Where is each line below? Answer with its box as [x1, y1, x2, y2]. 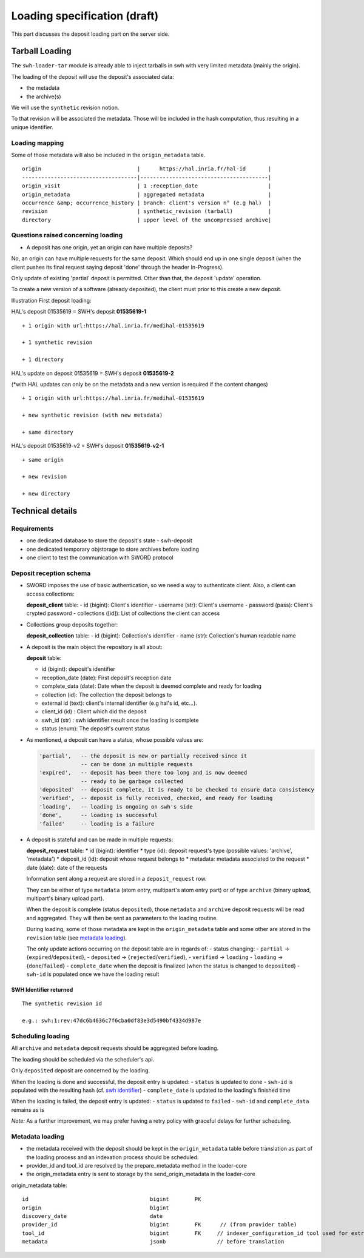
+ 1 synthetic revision [22, 339, 93, 346]
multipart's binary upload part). [26, 895, 104, 902]
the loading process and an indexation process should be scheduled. [26, 1153, 199, 1161]
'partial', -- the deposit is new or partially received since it [39, 752, 248, 759]
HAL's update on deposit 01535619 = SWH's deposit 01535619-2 [11, 369, 174, 377]
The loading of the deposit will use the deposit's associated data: [11, 73, 174, 80]
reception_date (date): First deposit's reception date [41, 674, 172, 681]
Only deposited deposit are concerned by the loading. [11, 1067, 150, 1074]
